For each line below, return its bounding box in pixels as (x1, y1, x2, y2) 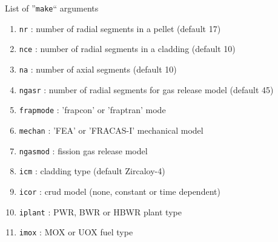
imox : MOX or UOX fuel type (19, 226, 133, 238)
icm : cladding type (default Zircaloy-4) (19, 165, 165, 177)
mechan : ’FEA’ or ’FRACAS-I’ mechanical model (19, 123, 204, 136)
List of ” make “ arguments (5, 2, 99, 14)
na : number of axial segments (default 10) (19, 62, 177, 75)
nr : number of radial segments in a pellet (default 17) (19, 22, 221, 34)
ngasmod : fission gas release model (19, 144, 148, 157)
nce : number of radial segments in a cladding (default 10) (19, 42, 236, 55)
